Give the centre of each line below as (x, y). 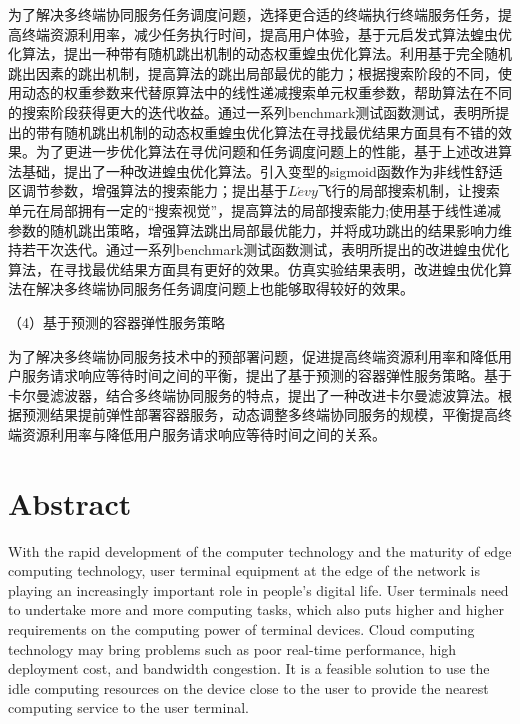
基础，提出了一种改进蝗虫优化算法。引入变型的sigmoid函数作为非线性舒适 (262, 170)
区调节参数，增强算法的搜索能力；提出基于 (148, 190)
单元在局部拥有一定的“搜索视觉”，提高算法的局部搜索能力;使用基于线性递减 (255, 209)
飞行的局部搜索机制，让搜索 (408, 190)
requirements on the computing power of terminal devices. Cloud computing (241, 628)
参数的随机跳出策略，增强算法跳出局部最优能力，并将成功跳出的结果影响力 (253, 229)
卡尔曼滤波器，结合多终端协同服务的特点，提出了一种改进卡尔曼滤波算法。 (253, 394)
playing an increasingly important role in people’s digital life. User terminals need (258, 589)
